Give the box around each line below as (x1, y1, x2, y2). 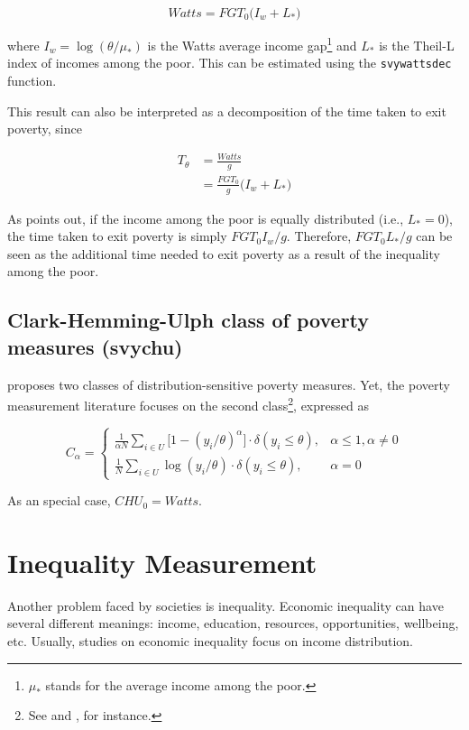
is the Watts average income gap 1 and (147, 33, 357, 54)
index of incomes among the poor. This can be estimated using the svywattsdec (7, 53, 452, 72)
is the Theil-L (379, 35, 455, 54)
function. (7, 70, 57, 89)
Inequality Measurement (7, 543, 317, 580)
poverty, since (7, 119, 82, 138)
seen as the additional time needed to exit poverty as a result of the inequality (7, 244, 440, 263)
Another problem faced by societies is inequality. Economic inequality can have (7, 596, 444, 614)
